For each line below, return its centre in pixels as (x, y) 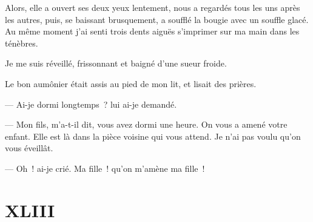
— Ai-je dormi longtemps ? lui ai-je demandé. (91, 104)
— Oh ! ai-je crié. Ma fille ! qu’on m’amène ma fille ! (105, 168)
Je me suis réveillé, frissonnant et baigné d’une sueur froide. (116, 63)
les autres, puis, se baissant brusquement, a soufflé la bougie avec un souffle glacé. (157, 19)
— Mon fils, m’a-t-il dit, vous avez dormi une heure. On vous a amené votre (146, 124)
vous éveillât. (29, 148)
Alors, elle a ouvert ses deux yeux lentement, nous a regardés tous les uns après (153, 7)
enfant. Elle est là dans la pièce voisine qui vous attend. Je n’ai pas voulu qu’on (153, 136)
